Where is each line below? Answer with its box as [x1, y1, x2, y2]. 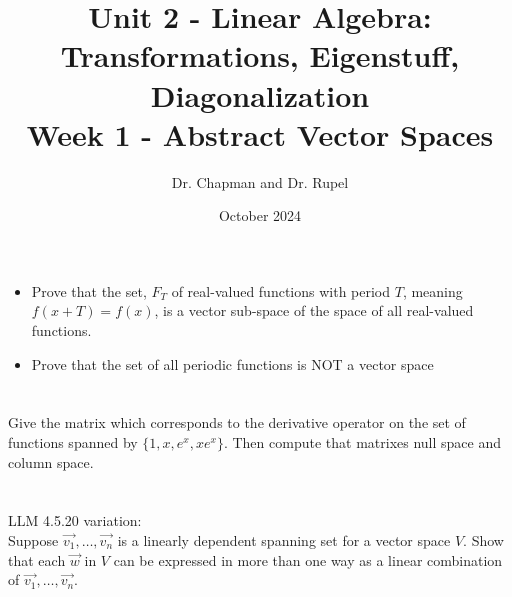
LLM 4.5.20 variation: [8, 510, 142, 531]
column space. [8, 451, 94, 472]
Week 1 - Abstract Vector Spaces [26, 113, 494, 154]
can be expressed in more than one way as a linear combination [113, 549, 503, 570]
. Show [463, 530, 504, 550]
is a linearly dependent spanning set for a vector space [117, 530, 451, 550]
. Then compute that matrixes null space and [223, 432, 501, 453]
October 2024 [218, 205, 302, 226]
